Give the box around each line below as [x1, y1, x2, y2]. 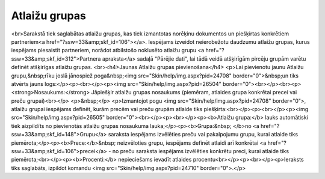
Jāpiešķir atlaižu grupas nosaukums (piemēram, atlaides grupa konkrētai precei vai [91, 89, 297, 96]
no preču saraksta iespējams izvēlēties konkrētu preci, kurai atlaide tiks [112, 148, 289, 155]
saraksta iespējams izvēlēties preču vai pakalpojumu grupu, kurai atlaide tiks [108, 131, 298, 138]
